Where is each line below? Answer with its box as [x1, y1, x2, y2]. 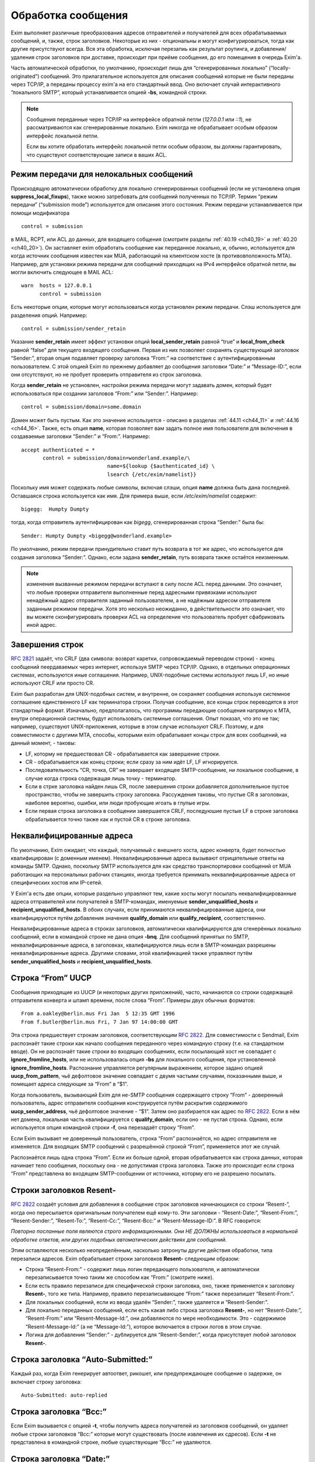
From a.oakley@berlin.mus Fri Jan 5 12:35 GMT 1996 [21, 1011, 175, 1017]
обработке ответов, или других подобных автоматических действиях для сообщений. [10, 1236, 227, 1243]
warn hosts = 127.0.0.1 [21, 282, 92, 289]
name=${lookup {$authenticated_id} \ [107, 463, 215, 470]
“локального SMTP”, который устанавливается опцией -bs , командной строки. [10, 89, 208, 96]
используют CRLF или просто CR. [10, 680, 94, 687]
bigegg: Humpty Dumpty [21, 506, 89, 513]
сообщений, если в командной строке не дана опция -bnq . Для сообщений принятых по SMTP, [10, 933, 250, 940]
